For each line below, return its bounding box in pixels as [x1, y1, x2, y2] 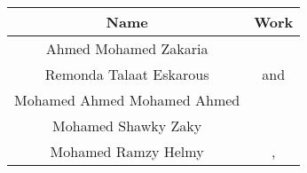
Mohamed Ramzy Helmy [50, 141, 204, 161]
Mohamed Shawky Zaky [52, 115, 202, 136]
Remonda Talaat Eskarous [44, 64, 209, 84]
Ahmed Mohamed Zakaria [45, 38, 209, 59]
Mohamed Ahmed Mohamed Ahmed [14, 90, 240, 110]
